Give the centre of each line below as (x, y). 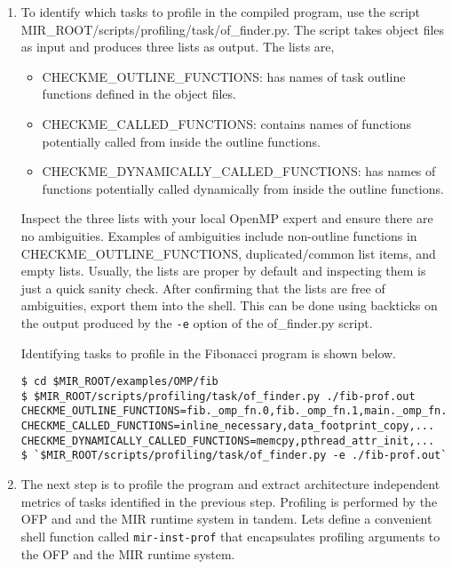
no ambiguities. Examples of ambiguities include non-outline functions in (219, 235)
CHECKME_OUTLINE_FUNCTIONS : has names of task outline (224, 76)
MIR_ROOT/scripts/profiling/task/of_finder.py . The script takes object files (233, 29)
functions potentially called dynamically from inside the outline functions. (243, 188)
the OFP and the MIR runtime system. (128, 553)
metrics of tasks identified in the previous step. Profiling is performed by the (229, 501)
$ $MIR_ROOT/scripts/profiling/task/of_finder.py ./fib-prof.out (218, 396)
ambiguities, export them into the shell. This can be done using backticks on (229, 305)
